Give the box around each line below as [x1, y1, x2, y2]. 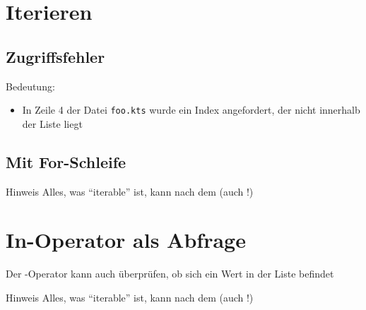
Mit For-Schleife [6, 150, 126, 172]
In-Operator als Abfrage [6, 225, 246, 254]
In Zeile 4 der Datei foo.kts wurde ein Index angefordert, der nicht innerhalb [22, 102, 360, 117]
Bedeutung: [6, 78, 55, 93]
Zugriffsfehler [6, 45, 105, 67]
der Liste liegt [22, 116, 83, 131]
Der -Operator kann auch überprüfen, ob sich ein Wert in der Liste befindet [6, 266, 334, 281]
